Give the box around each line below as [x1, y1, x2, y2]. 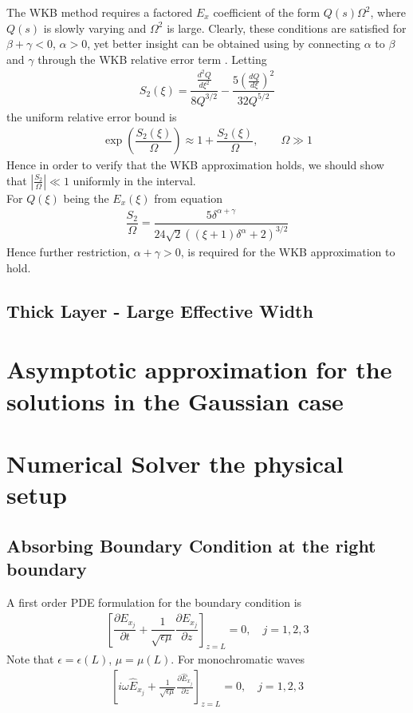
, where [370, 4, 406, 20]
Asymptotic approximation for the [6, 353, 392, 386]
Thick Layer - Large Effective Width [6, 298, 313, 323]
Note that [6, 651, 54, 667]
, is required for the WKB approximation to [180, 244, 395, 260]
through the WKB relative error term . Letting [37, 50, 267, 67]
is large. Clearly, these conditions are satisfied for [167, 19, 407, 36]
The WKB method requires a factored [6, 4, 193, 20]
